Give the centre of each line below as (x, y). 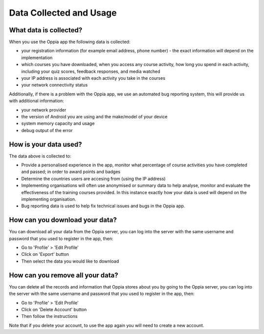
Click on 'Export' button (45, 254)
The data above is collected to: (40, 156)
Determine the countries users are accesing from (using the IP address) (93, 178)
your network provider (44, 110)
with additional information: (36, 101)
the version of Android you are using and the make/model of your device (94, 116)
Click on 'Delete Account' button (54, 309)
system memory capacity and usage (58, 123)
